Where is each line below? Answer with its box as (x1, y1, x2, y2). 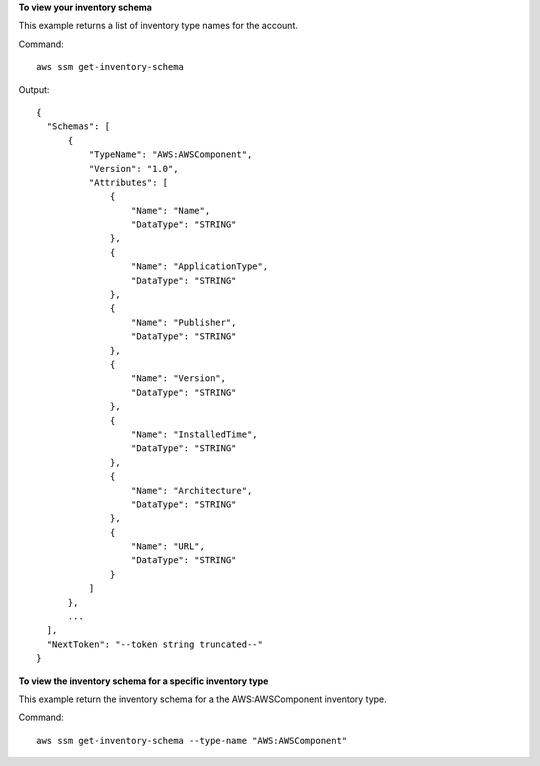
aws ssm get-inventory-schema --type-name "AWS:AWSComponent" (36, 735, 348, 746)
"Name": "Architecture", (130, 485, 253, 496)
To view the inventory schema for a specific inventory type (18, 675, 269, 687)
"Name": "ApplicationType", (130, 261, 269, 272)
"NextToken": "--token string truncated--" (46, 638, 264, 650)
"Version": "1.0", (88, 163, 179, 174)
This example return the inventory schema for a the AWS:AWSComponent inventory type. (18, 693, 387, 705)
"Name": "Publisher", (130, 316, 237, 328)
